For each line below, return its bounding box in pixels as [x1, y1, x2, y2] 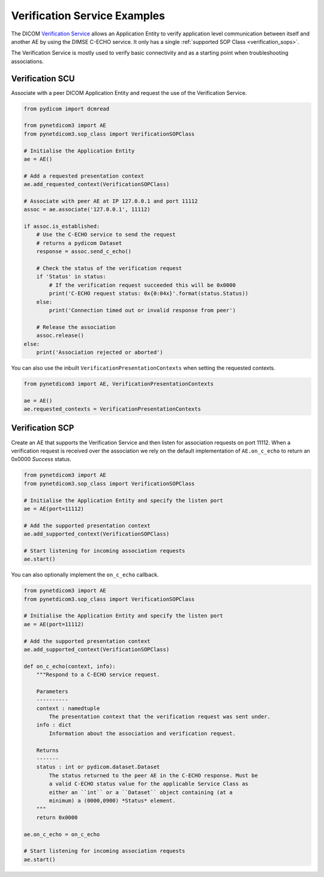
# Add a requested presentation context [23, 172, 144, 179]
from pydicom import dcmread [23, 105, 110, 112]
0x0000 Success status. [11, 456, 71, 463]
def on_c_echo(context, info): [23, 663, 116, 669]
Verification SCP [11, 423, 74, 433]
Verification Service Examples [11, 9, 165, 22]
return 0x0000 [36, 814, 78, 821]
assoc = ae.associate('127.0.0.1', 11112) [23, 206, 151, 213]
